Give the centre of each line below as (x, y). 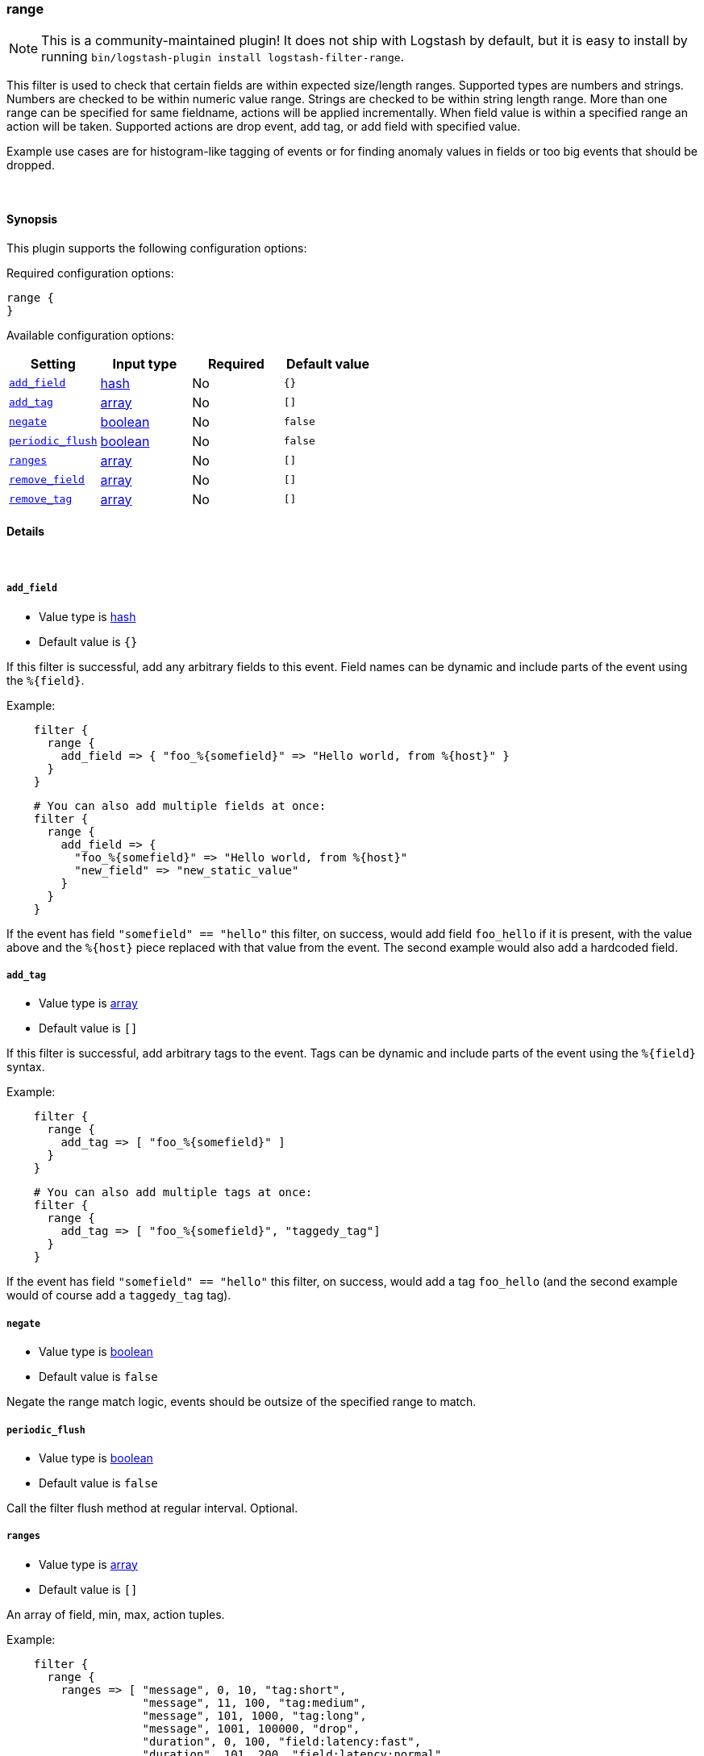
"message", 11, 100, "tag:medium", (254, 1702)
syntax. (26, 1067)
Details (26, 532)
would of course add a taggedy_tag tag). (119, 1295)
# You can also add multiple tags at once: (173, 1193)
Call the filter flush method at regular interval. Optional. (152, 1508)
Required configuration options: (90, 273)
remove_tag (41, 499)
